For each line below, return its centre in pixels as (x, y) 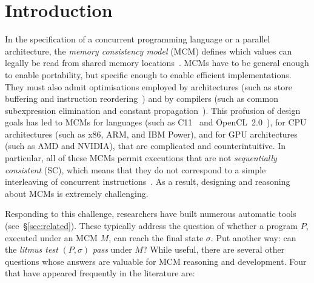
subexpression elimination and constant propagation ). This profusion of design (153, 110)
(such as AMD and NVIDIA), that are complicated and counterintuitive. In (145, 146)
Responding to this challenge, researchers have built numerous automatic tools (151, 214)
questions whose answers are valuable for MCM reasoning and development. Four (156, 261)
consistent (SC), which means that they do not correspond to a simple (135, 169)
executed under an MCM (51, 237)
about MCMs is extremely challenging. (77, 193)
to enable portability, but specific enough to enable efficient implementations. (148, 74)
